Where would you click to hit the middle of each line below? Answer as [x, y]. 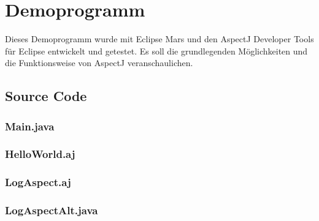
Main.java [30, 126]
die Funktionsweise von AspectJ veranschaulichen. [99, 63]
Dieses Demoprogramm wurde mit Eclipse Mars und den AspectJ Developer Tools [159, 39]
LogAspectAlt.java [52, 210]
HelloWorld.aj [40, 154]
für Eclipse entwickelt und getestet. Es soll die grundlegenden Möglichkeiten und [156, 51]
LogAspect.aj [38, 182]
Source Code [46, 96]
